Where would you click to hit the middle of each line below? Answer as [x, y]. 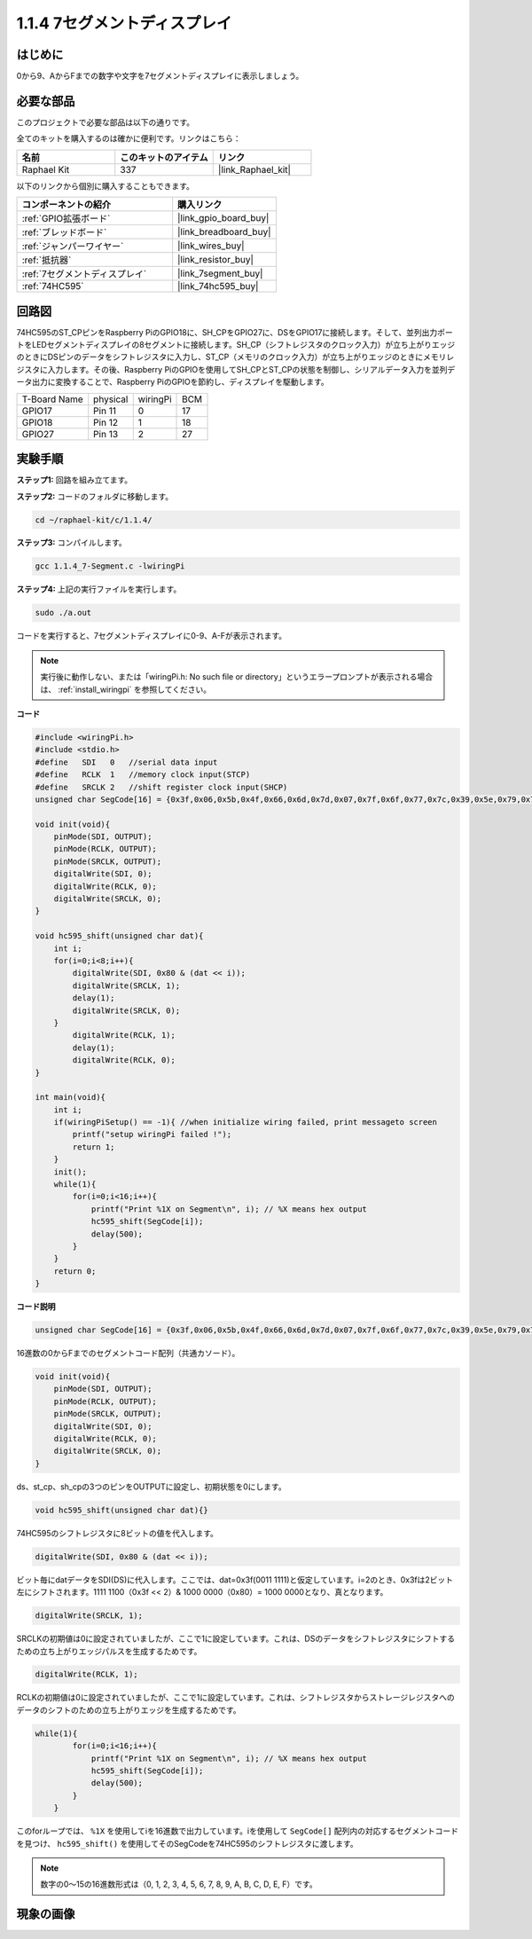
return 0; [75, 1271]
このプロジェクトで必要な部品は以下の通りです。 [106, 122]
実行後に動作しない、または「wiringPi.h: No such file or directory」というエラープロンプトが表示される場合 [237, 677]
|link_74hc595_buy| [218, 287]
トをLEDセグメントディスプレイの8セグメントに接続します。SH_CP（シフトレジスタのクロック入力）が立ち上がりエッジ [236, 345]
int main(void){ [70, 1097]
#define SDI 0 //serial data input [126, 762]
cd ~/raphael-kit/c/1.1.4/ [94, 520]
